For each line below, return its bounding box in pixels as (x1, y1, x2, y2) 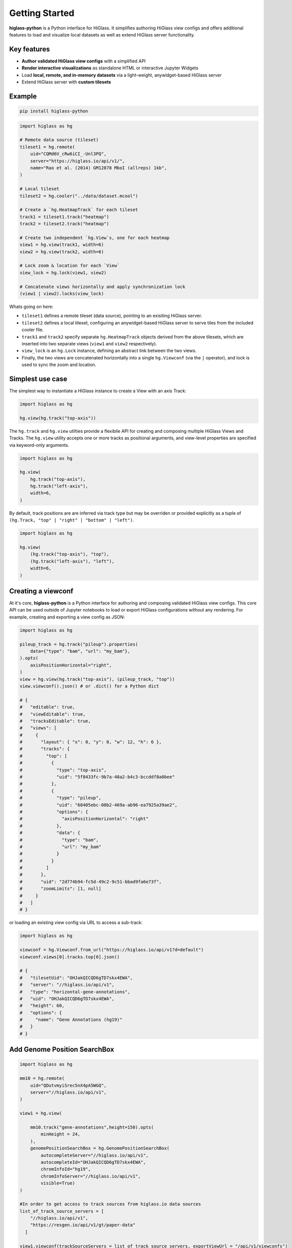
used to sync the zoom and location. (21, 362, 97, 368)
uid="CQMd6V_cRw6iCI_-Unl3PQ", (30, 151, 107, 157)
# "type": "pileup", (19, 795, 102, 801)
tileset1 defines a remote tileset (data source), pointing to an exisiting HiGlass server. (21, 312, 202, 319)
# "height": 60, (19, 1003, 65, 1008)
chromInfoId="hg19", (40, 1166, 91, 1172)
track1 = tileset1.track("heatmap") (19, 214, 110, 220)
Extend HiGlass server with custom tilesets (21, 79, 112, 85)
